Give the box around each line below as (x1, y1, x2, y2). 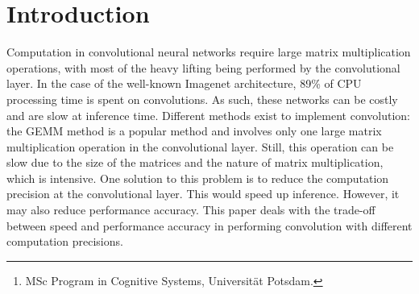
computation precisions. (6, 233, 123, 250)
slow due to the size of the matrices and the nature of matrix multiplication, (6, 154, 384, 171)
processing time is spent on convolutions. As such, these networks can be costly (6, 90, 398, 107)
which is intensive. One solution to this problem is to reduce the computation (6, 169, 389, 186)
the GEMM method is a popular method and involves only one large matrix (6, 122, 382, 139)
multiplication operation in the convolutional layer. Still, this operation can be (6, 138, 394, 155)
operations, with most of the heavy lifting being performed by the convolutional (6, 59, 400, 76)
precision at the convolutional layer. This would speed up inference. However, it (6, 185, 400, 202)
